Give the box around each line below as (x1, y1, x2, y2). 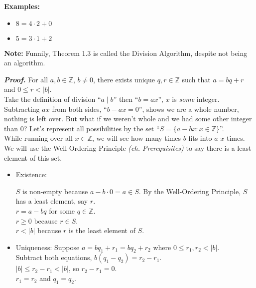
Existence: (15, 169, 47, 180)
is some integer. (172, 93, 220, 104)
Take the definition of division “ (4, 93, 101, 104)
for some (49, 205, 75, 216)
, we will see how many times (92, 133, 181, 143)
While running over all (4, 133, 73, 143)
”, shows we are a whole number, (138, 103, 239, 114)
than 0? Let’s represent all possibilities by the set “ (4, 123, 160, 133)
